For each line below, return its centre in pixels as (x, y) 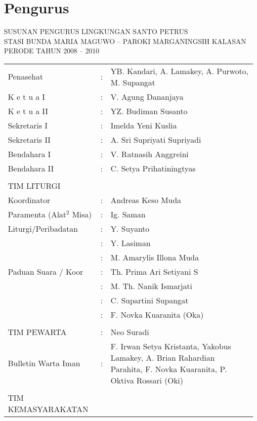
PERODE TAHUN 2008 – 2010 (52, 51)
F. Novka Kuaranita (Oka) (157, 314)
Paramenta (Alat (37, 214)
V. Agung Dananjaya (147, 96)
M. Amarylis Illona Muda (155, 257)
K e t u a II (28, 111)
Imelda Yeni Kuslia (144, 125)
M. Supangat (133, 82)
